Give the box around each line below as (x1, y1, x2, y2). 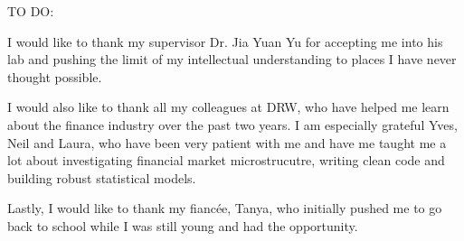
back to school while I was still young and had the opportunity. (7, 216, 358, 235)
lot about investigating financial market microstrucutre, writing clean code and (7, 151, 445, 170)
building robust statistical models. (7, 168, 196, 187)
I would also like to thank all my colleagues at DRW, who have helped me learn (7, 97, 450, 116)
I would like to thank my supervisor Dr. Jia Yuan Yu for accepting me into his (7, 32, 443, 51)
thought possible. (7, 67, 102, 86)
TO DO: (7, 2, 54, 20)
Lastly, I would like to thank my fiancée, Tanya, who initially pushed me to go (7, 199, 442, 218)
